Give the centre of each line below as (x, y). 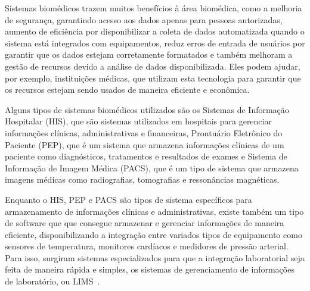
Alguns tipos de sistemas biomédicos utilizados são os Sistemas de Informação (147, 109)
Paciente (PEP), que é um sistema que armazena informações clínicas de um (145, 144)
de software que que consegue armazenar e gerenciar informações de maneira (145, 223)
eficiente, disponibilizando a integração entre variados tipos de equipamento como (154, 234)
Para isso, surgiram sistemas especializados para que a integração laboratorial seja (155, 257)
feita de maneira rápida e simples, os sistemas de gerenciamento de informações (150, 269)
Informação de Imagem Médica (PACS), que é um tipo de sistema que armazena (152, 168)
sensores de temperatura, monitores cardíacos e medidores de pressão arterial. (147, 246)
